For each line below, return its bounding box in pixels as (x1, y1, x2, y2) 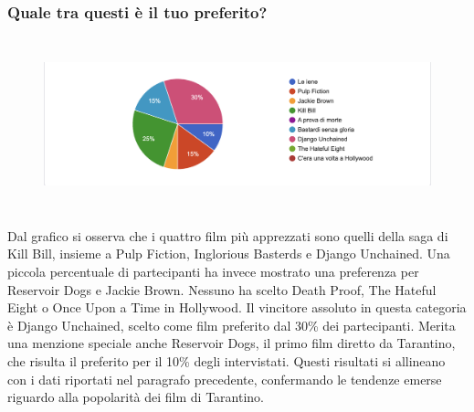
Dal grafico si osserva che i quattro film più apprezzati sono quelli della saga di (7, 226, 448, 245)
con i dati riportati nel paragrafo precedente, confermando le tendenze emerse (7, 369, 442, 388)
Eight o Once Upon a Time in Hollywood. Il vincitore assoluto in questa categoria (7, 298, 467, 317)
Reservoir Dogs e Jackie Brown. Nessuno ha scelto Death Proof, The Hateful (7, 280, 437, 299)
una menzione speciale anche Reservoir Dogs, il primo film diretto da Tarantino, (7, 333, 456, 353)
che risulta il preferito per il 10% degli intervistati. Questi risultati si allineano (7, 351, 446, 370)
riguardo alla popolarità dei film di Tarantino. (7, 387, 265, 407)
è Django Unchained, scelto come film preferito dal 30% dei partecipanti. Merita (7, 315, 456, 334)
